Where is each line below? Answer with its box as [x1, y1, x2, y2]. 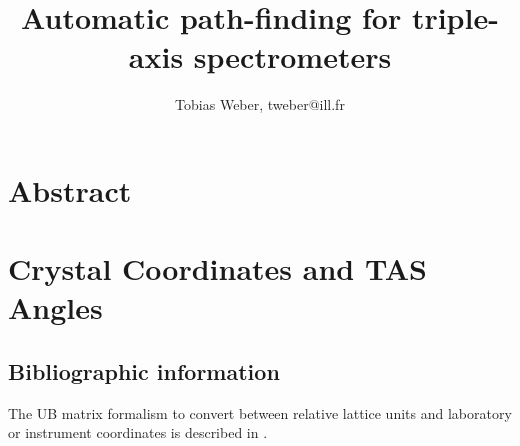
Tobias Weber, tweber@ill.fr [175, 94, 345, 115]
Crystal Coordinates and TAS [8, 248, 427, 289]
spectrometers [193, 36, 392, 77]
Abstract [8, 169, 132, 210]
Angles [8, 287, 103, 328]
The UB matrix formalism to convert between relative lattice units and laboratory [8, 402, 512, 423]
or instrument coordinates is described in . [8, 422, 268, 443]
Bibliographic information [8, 356, 280, 387]
